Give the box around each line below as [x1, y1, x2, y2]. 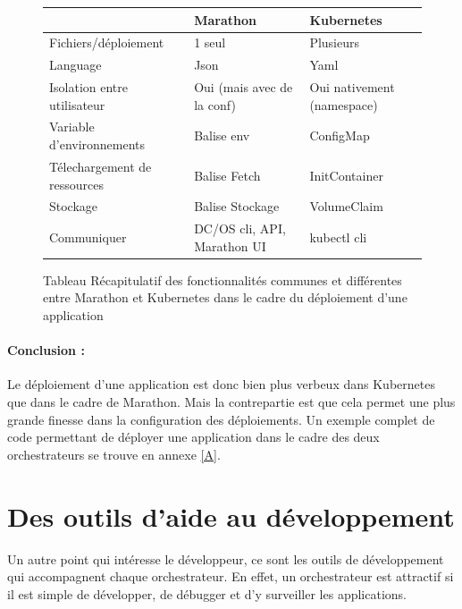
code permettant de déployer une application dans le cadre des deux [7, 427, 380, 446]
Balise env [194, 126, 250, 145]
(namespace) [309, 95, 378, 114]
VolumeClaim [309, 197, 383, 216]
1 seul [194, 33, 226, 52]
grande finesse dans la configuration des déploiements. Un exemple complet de [7, 410, 435, 428]
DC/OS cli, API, [194, 219, 286, 238]
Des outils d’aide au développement [7, 497, 455, 534]
